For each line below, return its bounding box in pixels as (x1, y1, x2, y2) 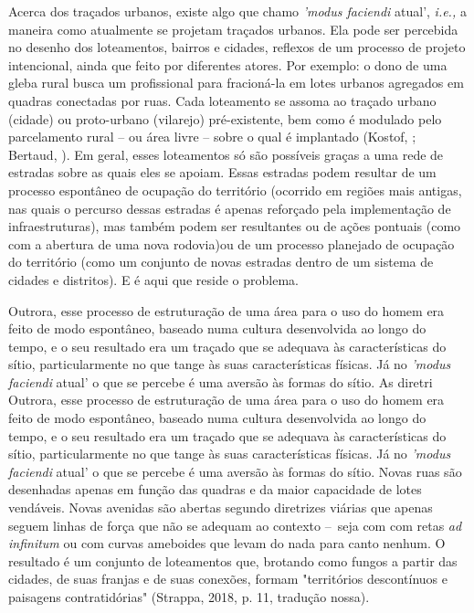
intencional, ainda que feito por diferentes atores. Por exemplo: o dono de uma (8, 55, 448, 74)
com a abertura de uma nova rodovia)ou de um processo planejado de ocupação (8, 234, 455, 253)
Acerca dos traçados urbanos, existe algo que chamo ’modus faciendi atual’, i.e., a (8, 2, 467, 20)
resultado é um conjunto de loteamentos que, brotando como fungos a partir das (8, 551, 458, 570)
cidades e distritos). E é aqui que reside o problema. (8, 270, 299, 289)
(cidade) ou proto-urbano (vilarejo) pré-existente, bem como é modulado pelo (8, 109, 442, 128)
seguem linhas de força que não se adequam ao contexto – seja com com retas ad (8, 515, 462, 534)
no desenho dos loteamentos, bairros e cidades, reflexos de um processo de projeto (8, 37, 466, 57)
